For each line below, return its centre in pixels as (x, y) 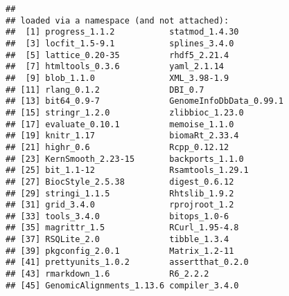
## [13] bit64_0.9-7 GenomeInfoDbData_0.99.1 (144, 101)
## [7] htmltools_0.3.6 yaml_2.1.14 (115, 67)
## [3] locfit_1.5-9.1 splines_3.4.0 (120, 43)
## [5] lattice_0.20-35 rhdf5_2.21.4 (117, 55)
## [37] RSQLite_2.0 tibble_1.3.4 (117, 240)
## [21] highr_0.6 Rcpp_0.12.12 (117, 147)
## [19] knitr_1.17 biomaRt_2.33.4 (122, 136)
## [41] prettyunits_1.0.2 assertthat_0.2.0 (127, 262)
